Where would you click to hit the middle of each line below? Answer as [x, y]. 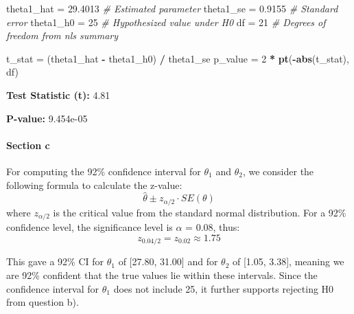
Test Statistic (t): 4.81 [58, 94]
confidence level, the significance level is [90, 227]
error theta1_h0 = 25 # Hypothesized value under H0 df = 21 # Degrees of [166, 22]
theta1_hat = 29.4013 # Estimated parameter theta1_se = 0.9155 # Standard [172, 8]
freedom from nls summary [62, 35]
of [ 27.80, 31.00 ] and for [168, 261]
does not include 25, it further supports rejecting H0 [224, 288]
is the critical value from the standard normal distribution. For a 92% [200, 212]
